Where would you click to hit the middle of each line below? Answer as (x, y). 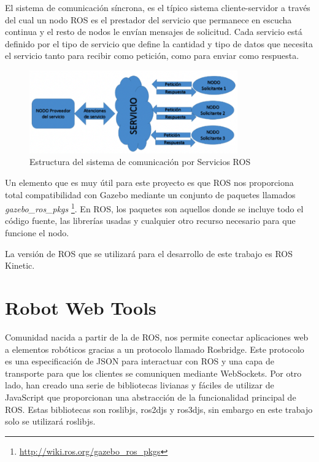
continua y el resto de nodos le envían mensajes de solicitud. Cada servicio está (154, 32)
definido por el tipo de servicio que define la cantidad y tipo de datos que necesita (159, 43)
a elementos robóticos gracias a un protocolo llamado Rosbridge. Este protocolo (155, 349)
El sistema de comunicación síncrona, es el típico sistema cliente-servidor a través (158, 7)
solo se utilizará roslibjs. (50, 421)
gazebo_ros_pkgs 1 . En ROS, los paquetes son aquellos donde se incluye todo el (154, 208)
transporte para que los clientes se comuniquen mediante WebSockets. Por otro (153, 373)
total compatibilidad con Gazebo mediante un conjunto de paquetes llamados (150, 194)
